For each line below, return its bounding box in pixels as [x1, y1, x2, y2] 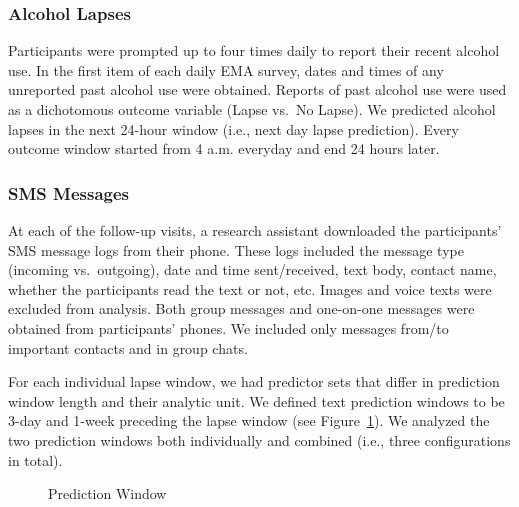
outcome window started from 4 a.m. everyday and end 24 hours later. [8, 138, 440, 159]
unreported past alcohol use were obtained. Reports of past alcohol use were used [8, 79, 507, 100]
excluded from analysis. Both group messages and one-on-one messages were [8, 298, 475, 319]
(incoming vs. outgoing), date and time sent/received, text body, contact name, [8, 259, 497, 280]
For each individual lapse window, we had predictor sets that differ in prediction [8, 371, 500, 392]
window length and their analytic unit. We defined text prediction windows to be [8, 390, 505, 411]
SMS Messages [8, 180, 129, 205]
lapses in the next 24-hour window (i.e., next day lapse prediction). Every [8, 118, 459, 139]
